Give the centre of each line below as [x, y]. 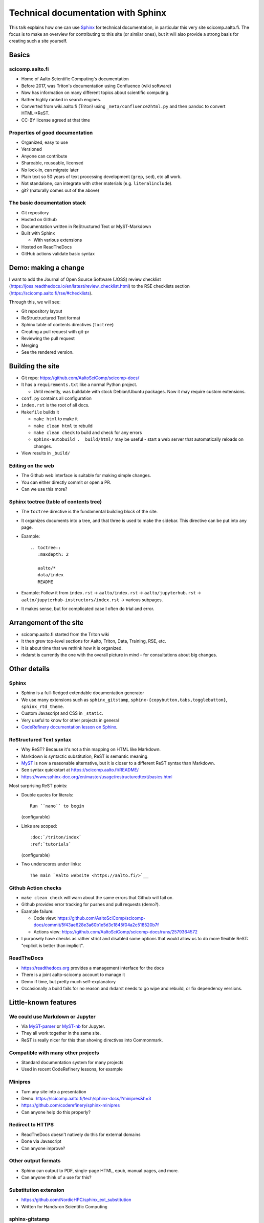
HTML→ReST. [35, 113]
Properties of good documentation [51, 133]
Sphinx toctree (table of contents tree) [55, 501]
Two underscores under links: [51, 864]
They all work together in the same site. [61, 1033]
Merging [30, 345]
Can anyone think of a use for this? [56, 1178]
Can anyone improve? [43, 1148]
